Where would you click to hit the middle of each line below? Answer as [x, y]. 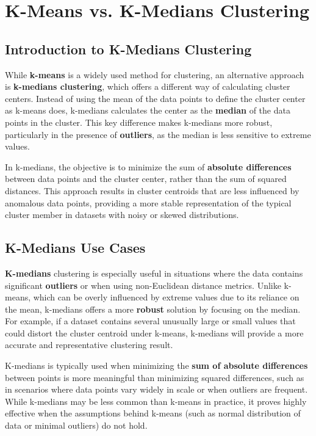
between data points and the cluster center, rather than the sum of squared [146, 179]
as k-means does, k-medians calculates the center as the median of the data [148, 110]
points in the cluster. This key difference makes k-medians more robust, [139, 122]
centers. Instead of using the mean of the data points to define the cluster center [155, 98]
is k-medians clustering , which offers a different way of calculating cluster [148, 86]
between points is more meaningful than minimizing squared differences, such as [155, 377]
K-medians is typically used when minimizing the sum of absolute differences [156, 365]
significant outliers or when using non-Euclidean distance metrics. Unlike [143, 285]
